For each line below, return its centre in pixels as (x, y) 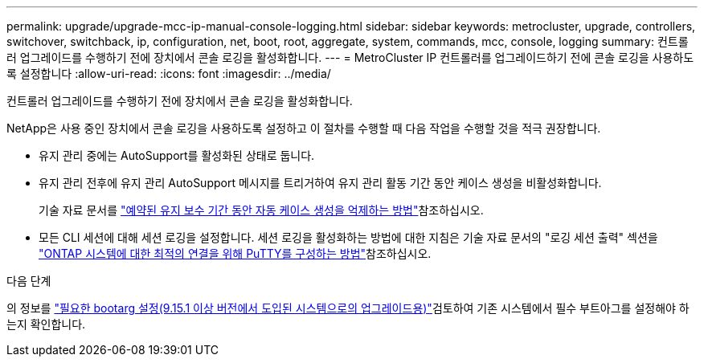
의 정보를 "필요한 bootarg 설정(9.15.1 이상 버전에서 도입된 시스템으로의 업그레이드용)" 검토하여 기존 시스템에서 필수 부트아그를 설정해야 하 (348, 308)
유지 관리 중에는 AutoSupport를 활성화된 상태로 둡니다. (177, 155)
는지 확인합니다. (46, 324)
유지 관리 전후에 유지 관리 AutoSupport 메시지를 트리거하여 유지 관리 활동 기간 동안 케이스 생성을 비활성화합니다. (320, 183)
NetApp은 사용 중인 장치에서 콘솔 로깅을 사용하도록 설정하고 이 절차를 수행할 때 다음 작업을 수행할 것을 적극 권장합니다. (304, 128)
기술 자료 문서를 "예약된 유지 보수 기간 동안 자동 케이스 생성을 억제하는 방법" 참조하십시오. (261, 210)
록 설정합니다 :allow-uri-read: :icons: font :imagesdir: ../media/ (169, 73)
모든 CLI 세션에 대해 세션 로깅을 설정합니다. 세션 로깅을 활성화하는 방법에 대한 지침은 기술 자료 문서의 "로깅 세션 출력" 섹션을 (348, 237)
